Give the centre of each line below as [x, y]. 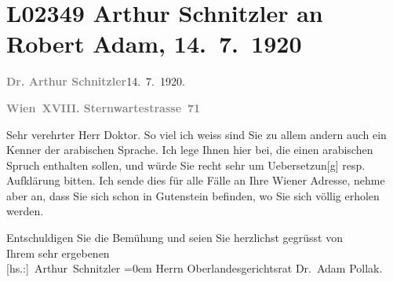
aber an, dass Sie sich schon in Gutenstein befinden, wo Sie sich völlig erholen [193, 195]
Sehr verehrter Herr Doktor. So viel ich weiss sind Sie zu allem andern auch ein [196, 134]
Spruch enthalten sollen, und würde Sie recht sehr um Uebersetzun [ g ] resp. [186, 165]
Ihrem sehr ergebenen [58, 253]
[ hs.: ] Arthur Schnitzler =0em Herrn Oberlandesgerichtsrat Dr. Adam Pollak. [195, 268]
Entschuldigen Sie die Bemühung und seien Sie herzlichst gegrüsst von [175, 238]
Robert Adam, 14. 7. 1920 [154, 44]
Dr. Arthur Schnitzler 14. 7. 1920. [96, 81]
